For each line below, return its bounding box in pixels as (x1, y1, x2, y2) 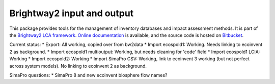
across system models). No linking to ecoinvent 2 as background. (9, 63, 147, 69)
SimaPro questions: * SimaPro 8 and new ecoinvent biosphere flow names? (9, 72, 168, 78)
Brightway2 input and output (9, 8, 134, 19)
